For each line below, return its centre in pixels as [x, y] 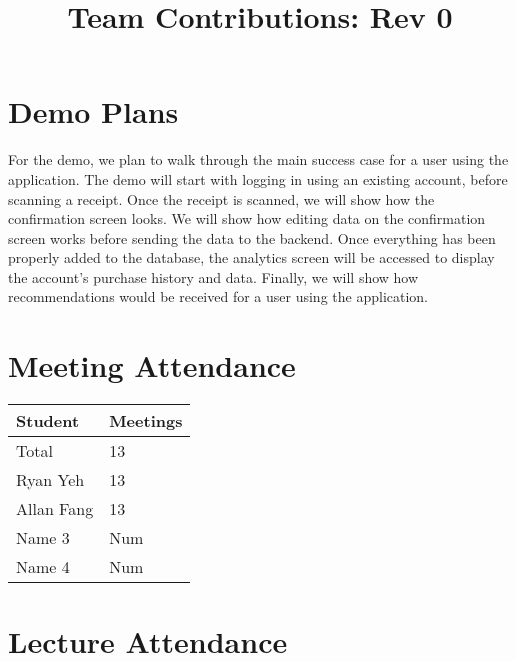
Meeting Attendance [152, 365]
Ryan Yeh [50, 480]
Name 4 [43, 567]
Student [48, 421]
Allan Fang [55, 509]
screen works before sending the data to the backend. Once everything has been [252, 237]
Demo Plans [93, 111]
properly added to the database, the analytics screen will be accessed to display [251, 257]
